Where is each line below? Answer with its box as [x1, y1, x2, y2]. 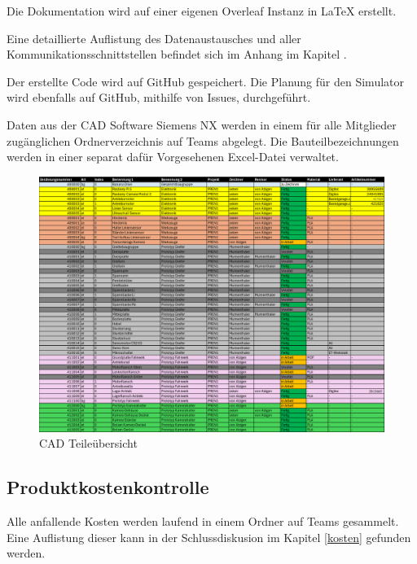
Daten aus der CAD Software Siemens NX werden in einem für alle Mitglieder [7, 116, 397, 133]
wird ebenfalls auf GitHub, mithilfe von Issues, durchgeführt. [7, 89, 311, 106]
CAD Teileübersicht [39, 435, 138, 452]
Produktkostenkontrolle [7, 474, 209, 500]
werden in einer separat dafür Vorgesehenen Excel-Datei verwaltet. [7, 148, 339, 165]
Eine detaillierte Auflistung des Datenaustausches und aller [7, 29, 301, 46]
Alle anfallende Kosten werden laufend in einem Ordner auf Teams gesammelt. [7, 513, 399, 529]
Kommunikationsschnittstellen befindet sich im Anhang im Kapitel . [7, 46, 347, 63]
